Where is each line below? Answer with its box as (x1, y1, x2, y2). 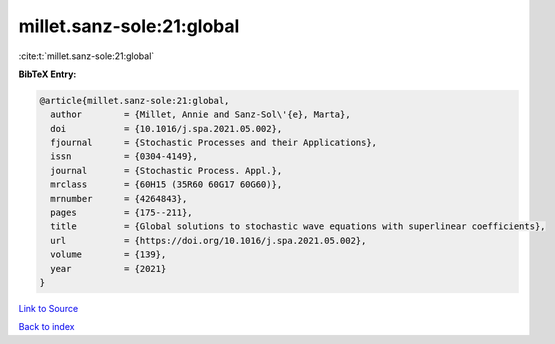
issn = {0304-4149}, (50, 151, 199, 162)
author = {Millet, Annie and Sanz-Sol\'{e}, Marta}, (50, 109, 351, 120)
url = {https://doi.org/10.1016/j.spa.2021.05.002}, (50, 235, 367, 246)
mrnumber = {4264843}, (50, 193, 188, 204)
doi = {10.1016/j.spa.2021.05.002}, (50, 123, 283, 134)
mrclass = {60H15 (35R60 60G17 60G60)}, (50, 179, 283, 190)
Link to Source (18, 302, 79, 314)
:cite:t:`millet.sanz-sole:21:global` (18, 50, 155, 62)
